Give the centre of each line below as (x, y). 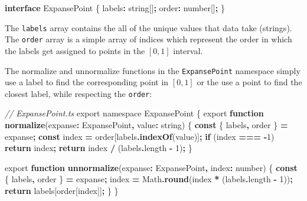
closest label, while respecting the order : (79, 93)
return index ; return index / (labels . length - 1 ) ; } (99, 148)
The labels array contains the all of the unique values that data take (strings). (148, 27)
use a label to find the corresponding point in (87, 82)
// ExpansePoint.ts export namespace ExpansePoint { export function (134, 113)
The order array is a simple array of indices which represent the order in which (148, 39)
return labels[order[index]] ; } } (62, 190)
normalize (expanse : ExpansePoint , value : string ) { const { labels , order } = (146, 125)
